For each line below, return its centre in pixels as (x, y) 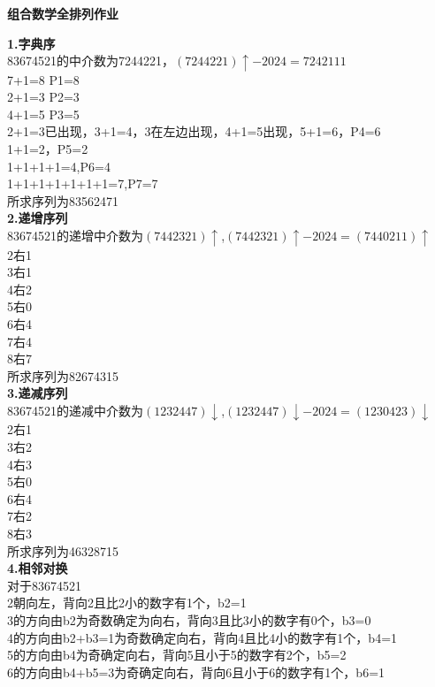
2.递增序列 (38, 218)
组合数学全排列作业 (63, 13)
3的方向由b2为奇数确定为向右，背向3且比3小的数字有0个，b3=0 (189, 619)
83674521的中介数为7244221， (91, 61)
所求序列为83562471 (63, 200)
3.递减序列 (38, 393)
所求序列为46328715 (63, 550)
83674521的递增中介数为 (75, 236)
